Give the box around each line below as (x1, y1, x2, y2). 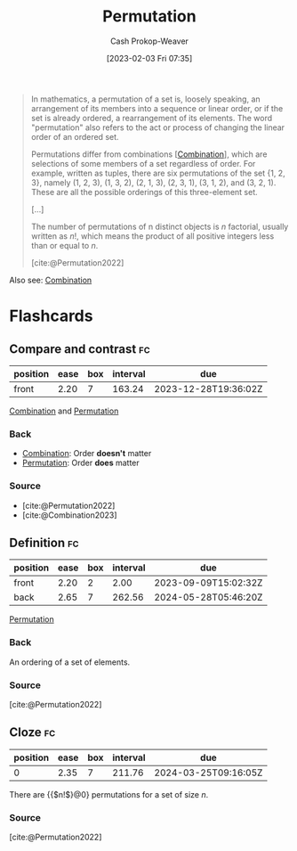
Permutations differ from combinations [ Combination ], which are (30, 149, 268, 160)
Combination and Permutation (9, 405, 119, 416)
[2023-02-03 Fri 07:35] (106, 53, 193, 63)
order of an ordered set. (30, 131, 119, 142)
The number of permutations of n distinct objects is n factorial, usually (30, 221, 289, 232)
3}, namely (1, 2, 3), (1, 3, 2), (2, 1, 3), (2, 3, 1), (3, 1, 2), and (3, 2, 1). (30, 176, 277, 188)
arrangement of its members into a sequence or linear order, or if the (30, 102, 284, 113)
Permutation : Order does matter (21, 457, 140, 469)
